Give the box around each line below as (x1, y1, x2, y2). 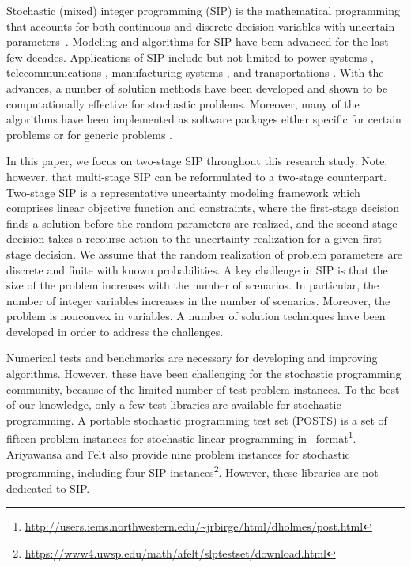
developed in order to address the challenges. (6, 323, 224, 339)
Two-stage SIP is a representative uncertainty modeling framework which (6, 183, 360, 200)
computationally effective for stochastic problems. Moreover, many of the (6, 95, 360, 112)
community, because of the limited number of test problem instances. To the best (6, 380, 400, 397)
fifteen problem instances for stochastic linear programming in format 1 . (6, 428, 356, 447)
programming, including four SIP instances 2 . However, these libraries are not (6, 462, 379, 480)
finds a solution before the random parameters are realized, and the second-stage (6, 214, 398, 231)
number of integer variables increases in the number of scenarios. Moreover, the (6, 292, 390, 308)
